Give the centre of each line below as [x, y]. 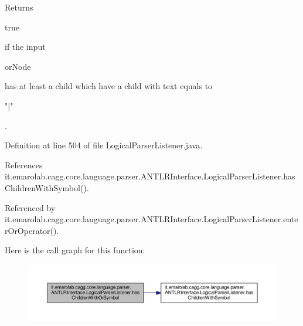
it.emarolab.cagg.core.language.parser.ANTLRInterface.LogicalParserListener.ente [151, 219]
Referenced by [30, 207]
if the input [25, 47]
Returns [19, 7]
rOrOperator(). [32, 230]
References [24, 164]
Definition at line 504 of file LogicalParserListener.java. [104, 145]
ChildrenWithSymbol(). [47, 187]
